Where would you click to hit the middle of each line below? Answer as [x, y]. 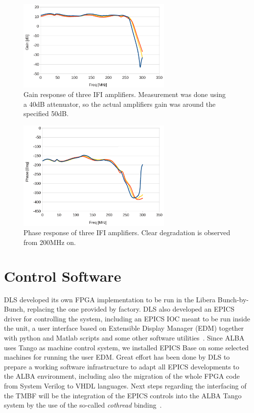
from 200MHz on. [50, 242]
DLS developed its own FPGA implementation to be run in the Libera [110, 299]
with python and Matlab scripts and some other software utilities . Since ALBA [124, 337]
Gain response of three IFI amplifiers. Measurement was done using [125, 94]
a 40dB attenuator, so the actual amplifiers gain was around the [120, 104]
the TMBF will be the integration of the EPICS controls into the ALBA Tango [123, 395]
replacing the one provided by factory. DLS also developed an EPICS [131, 309]
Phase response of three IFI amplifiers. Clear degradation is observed [127, 232]
